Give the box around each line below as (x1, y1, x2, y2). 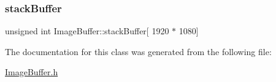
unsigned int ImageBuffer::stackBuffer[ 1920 (5, 24, 169, 37)
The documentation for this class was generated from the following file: (5, 45, 272, 58)
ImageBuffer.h (5, 65, 58, 78)
